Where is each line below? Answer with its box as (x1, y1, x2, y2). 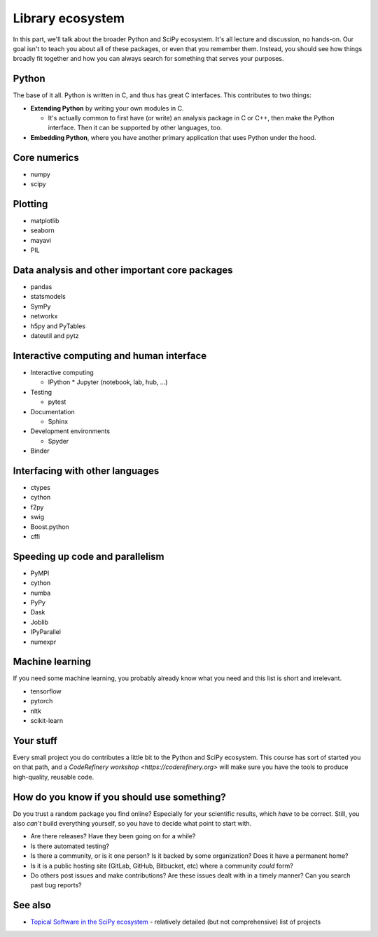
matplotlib (30, 217, 59, 225)
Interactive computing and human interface (13, 350, 207, 362)
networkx (30, 312, 58, 320)
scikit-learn (30, 717, 63, 725)
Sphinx (48, 417, 69, 425)
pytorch (30, 697, 53, 705)
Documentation (30, 407, 75, 416)
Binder (30, 446, 50, 455)
